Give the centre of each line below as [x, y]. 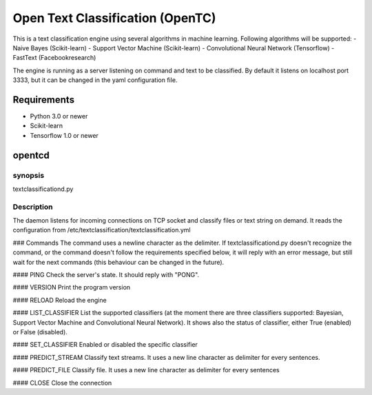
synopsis [29, 175]
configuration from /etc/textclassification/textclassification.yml [102, 230]
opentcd [31, 155]
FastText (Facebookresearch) [54, 58]
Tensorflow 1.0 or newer [64, 135]
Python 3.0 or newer [59, 117]
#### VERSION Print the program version [72, 287]
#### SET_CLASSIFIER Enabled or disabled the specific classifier [105, 345]
